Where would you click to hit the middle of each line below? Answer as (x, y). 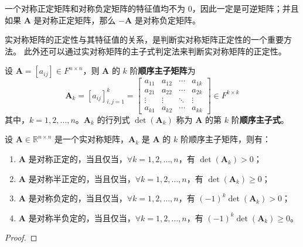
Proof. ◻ (21, 237)
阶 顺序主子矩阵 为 (163, 71)
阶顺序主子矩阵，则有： (225, 139)
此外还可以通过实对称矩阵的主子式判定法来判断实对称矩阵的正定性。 (155, 51)
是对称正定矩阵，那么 (75, 20)
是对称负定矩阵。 (167, 20)
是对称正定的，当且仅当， (78, 159)
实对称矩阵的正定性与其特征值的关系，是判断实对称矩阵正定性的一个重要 (144, 40)
